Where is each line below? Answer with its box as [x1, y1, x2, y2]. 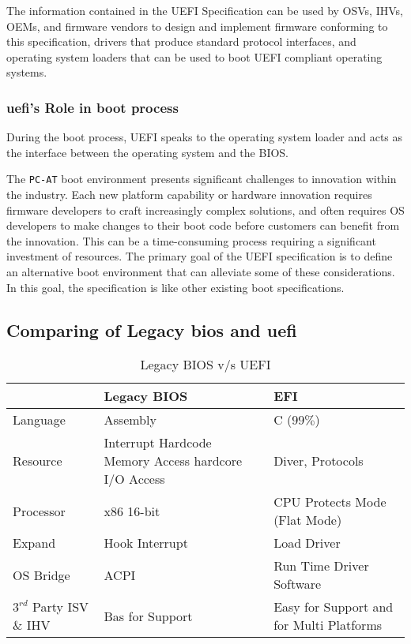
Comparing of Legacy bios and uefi [6, 317, 297, 342]
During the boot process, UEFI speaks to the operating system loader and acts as [6, 129, 403, 145]
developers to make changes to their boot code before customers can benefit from [6, 217, 400, 234]
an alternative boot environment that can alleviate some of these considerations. [6, 264, 395, 279]
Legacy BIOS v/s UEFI [140, 355, 271, 374]
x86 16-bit [104, 501, 160, 520]
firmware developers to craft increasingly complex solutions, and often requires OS [6, 201, 405, 218]
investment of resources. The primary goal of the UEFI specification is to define [6, 248, 393, 264]
